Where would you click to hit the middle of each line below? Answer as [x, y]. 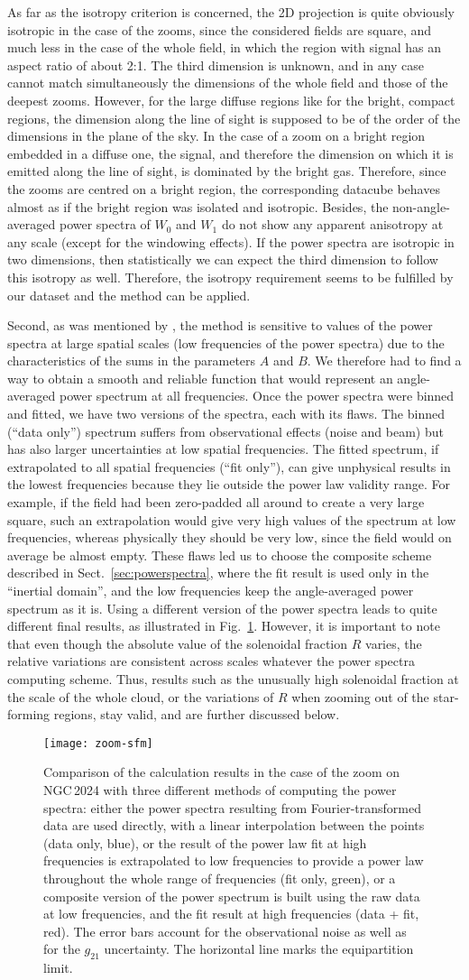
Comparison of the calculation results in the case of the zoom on [222, 772]
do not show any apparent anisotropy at [332, 224]
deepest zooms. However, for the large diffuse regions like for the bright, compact [231, 100]
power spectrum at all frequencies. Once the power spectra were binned [257, 396]
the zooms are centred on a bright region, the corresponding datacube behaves [224, 188]
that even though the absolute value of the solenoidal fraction [178, 643]
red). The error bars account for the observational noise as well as [225, 931]
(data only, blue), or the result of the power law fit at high [205, 842]
